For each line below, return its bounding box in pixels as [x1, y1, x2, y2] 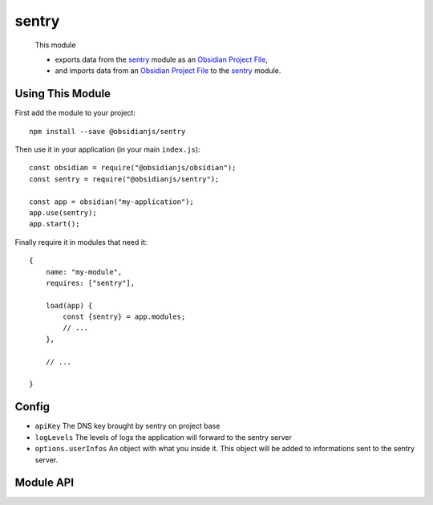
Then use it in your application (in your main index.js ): [14, 145, 200, 154]
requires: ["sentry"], [45, 278, 136, 287]
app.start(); [29, 219, 80, 229]
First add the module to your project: [14, 108, 136, 118]
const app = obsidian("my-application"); [29, 197, 194, 206]
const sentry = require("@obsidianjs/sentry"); [29, 174, 220, 184]
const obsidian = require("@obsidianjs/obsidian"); [29, 163, 237, 173]
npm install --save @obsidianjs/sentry [29, 127, 186, 136]
